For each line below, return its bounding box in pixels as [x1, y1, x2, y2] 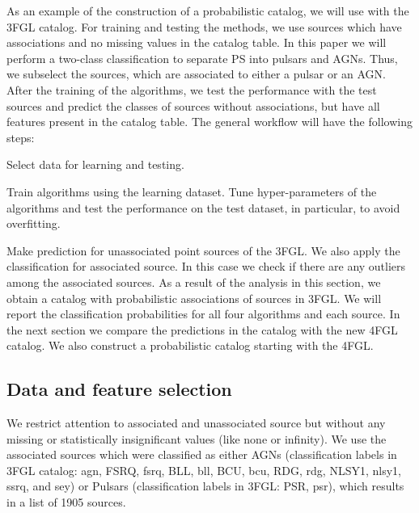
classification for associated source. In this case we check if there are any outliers [6, 258, 406, 275]
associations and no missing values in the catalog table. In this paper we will [6, 34, 387, 51]
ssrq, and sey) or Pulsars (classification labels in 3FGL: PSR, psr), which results [6, 477, 404, 494]
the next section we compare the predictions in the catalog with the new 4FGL [6, 321, 398, 338]
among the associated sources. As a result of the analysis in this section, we [6, 273, 381, 290]
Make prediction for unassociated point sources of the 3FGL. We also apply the [6, 242, 400, 259]
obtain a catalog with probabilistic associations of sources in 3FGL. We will [6, 289, 382, 306]
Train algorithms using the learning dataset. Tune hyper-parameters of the [6, 183, 377, 200]
